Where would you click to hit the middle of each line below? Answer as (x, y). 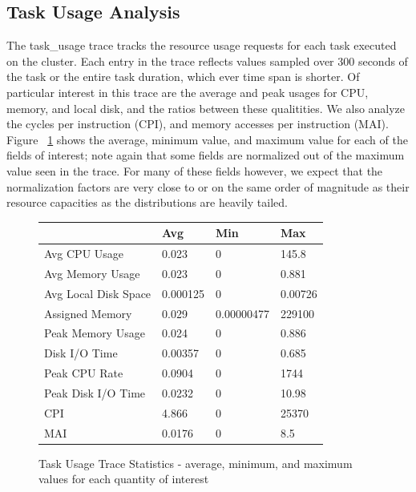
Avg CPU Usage (84, 254)
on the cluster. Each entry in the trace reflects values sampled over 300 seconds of (207, 60)
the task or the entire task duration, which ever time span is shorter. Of (183, 77)
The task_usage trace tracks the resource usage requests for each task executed (202, 45)
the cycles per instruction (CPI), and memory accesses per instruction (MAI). (198, 124)
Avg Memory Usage (92, 273)
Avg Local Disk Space (98, 293)
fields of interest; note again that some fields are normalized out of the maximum (206, 155)
